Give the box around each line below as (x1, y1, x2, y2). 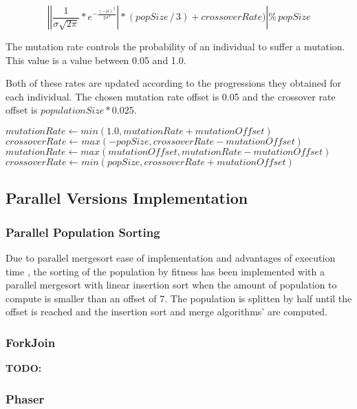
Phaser (6, 390, 45, 407)
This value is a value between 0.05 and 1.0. (6, 52, 186, 67)
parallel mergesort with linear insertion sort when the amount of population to (6, 277, 337, 292)
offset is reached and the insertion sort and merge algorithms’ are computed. (6, 304, 328, 319)
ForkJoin (6, 333, 56, 350)
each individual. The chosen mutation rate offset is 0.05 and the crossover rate (6, 89, 336, 103)
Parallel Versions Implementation (6, 187, 248, 209)
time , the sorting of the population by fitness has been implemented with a (6, 264, 325, 278)
